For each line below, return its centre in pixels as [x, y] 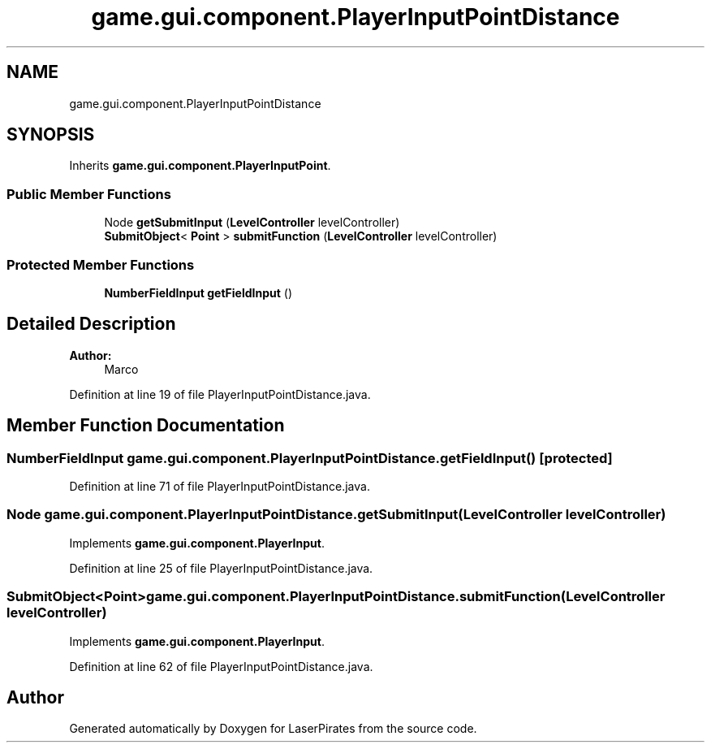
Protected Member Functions [101, 264]
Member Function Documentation [146, 426]
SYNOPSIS [51, 135]
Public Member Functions [89, 194]
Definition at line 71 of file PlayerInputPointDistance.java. [220, 486]
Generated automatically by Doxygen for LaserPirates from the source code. [273, 729]
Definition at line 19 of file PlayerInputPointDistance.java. [220, 394]
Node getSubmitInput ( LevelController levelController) [252, 223]
